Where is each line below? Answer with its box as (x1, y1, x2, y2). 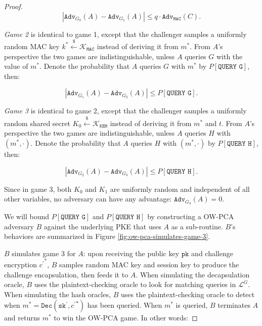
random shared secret (4, 117, 70, 128)
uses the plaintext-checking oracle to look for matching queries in (34, 279, 236, 290)
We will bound (4, 211, 50, 221)
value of (4, 61, 28, 71)
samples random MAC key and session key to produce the (59, 259, 239, 269)
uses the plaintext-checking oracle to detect (121, 289, 255, 299)
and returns (4, 312, 40, 323)
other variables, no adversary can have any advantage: (4, 193, 172, 204)
